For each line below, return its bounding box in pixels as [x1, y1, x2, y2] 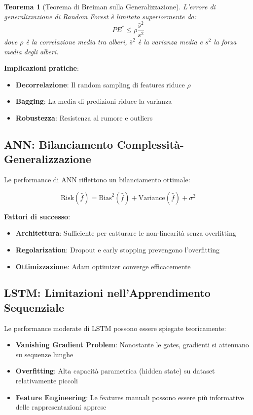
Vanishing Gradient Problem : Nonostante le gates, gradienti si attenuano [15, 339, 249, 350]
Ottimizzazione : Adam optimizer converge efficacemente [15, 261, 191, 271]
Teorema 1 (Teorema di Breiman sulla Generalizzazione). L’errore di [4, 1, 216, 11]
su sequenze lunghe [15, 349, 73, 359]
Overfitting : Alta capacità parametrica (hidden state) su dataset [15, 366, 215, 376]
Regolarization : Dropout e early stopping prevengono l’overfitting [15, 244, 220, 254]
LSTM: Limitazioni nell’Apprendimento [4, 285, 211, 300]
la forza [214, 36, 237, 46]
